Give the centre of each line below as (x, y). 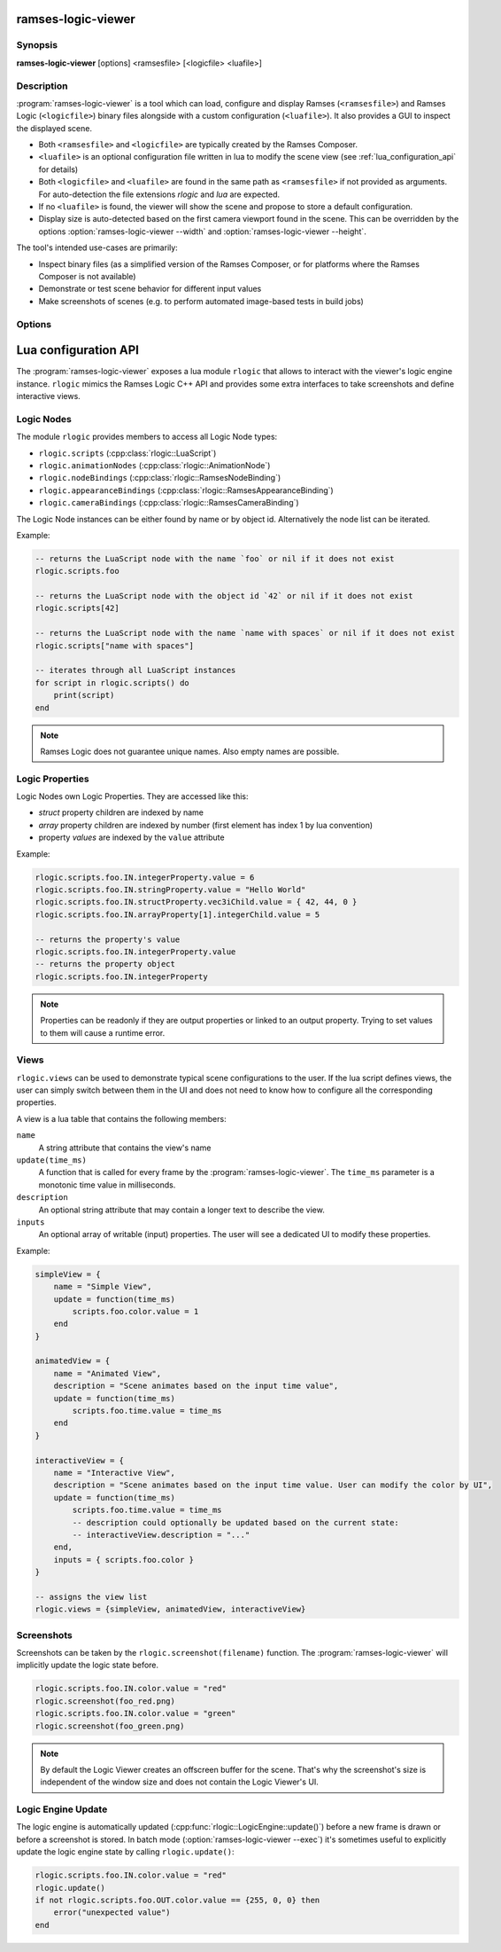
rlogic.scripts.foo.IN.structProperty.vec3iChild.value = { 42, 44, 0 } (196, 902)
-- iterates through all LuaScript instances (135, 670)
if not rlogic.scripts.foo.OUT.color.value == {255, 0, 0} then (177, 1900)
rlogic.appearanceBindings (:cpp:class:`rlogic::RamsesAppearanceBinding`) (186, 490)
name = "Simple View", (103, 1287)
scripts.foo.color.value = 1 (135, 1311)
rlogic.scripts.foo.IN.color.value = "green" (135, 1713)
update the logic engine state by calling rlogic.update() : (125, 1852)
